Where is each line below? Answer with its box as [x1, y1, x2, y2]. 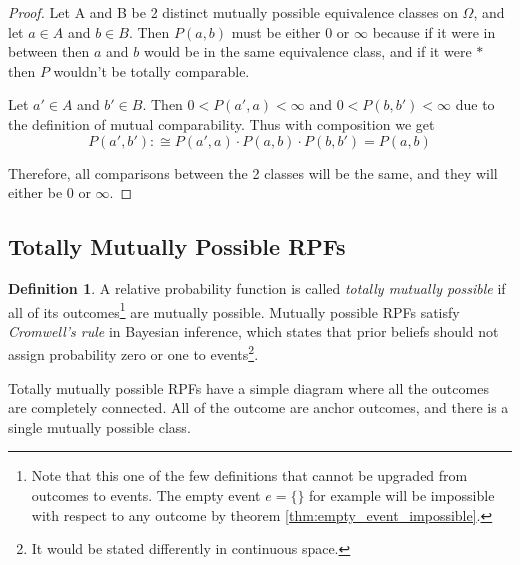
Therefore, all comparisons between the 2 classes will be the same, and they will [8, 162, 498, 183]
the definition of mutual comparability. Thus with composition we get [8, 113, 435, 134]
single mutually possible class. [8, 416, 191, 437]
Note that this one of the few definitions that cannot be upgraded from [31, 465, 468, 486]
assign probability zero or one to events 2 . [8, 341, 259, 365]
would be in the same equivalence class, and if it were [143, 41, 472, 62]
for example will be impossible [309, 485, 495, 506]
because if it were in [372, 21, 496, 42]
